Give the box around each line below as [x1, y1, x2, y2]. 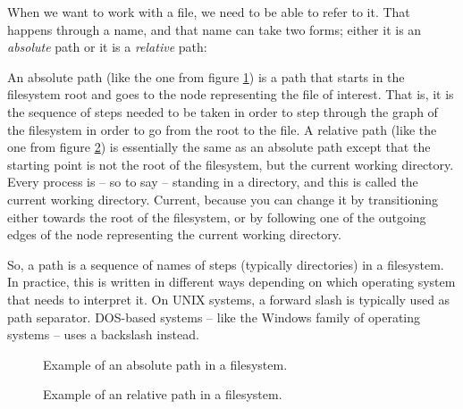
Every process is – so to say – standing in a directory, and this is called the [7, 172, 418, 191]
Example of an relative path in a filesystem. [43, 385, 282, 404]
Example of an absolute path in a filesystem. [43, 355, 288, 373]
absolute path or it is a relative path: [7, 38, 207, 56]
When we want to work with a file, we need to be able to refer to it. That [7, 3, 410, 21]
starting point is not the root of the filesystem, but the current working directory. [7, 154, 454, 173]
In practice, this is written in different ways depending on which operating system [7, 272, 456, 291]
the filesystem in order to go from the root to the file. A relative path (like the [7, 120, 437, 138]
